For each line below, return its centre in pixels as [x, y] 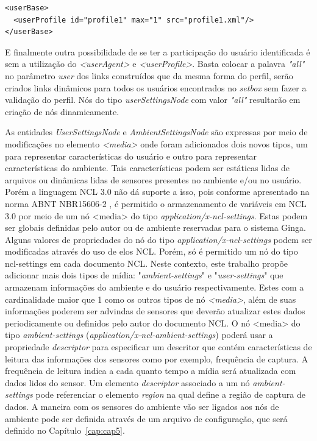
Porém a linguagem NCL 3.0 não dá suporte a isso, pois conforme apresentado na [157, 192]
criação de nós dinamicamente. [62, 111]
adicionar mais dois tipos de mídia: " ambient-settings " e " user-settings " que [144, 275]
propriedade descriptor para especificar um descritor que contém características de [158, 347]
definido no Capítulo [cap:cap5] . [65, 430]
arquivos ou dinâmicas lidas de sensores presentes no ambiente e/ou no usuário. [153, 179]
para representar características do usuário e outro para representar [131, 156]
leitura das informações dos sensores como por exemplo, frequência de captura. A [157, 358]
